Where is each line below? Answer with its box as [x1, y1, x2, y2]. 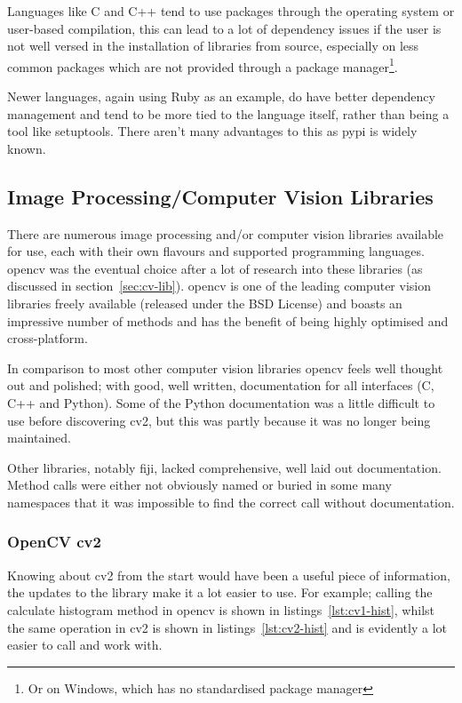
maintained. [7, 428, 71, 447]
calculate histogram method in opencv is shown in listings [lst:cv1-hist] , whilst [7, 600, 434, 619]
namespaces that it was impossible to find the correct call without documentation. [7, 492, 455, 511]
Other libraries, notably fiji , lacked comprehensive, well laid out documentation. [7, 458, 442, 476]
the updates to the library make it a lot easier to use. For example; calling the [7, 583, 433, 602]
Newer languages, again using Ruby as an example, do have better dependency [7, 87, 435, 106]
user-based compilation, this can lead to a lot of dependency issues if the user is [7, 19, 442, 37]
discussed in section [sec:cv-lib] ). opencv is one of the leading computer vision [7, 276, 431, 295]
